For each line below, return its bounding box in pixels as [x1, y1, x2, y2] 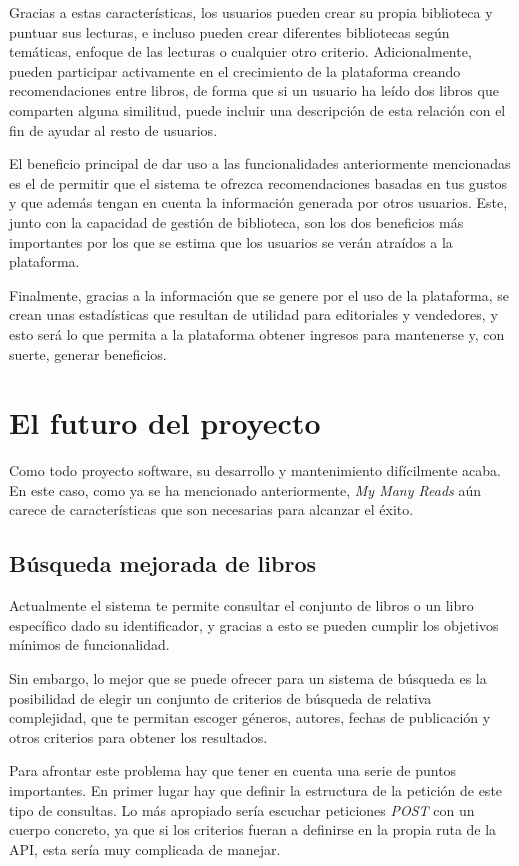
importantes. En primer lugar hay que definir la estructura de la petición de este [9, 779, 503, 800]
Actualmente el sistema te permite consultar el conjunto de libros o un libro [9, 595, 474, 616]
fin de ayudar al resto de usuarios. [9, 119, 218, 140]
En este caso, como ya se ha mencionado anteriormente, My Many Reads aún [9, 479, 482, 500]
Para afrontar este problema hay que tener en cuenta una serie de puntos [9, 760, 457, 781]
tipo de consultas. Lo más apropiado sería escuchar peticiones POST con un [9, 799, 475, 820]
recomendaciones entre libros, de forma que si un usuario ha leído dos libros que [9, 80, 499, 101]
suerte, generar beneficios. [9, 343, 167, 364]
